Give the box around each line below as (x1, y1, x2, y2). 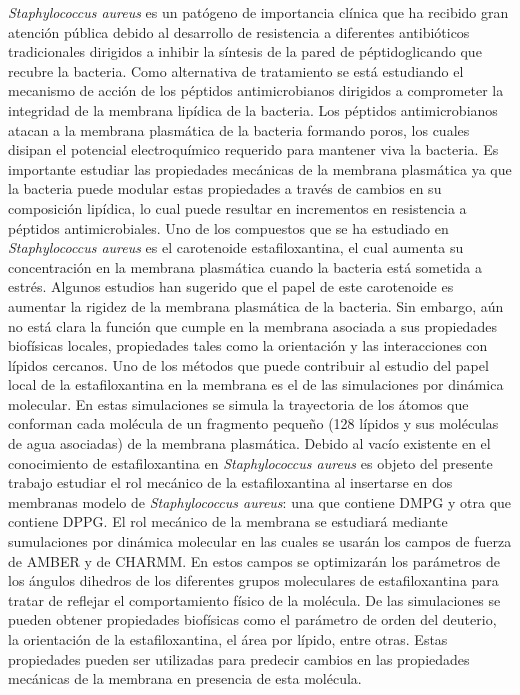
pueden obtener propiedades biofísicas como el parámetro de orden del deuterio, (8, 609, 497, 630)
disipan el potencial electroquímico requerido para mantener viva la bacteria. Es (8, 139, 499, 160)
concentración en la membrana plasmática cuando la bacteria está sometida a (8, 256, 482, 277)
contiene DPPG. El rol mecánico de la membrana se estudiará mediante (8, 511, 448, 532)
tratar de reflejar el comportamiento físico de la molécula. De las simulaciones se (8, 589, 501, 610)
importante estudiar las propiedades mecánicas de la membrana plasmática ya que (8, 158, 512, 179)
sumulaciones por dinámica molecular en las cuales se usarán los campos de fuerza (8, 531, 512, 552)
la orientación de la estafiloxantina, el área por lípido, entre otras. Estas (8, 629, 448, 649)
